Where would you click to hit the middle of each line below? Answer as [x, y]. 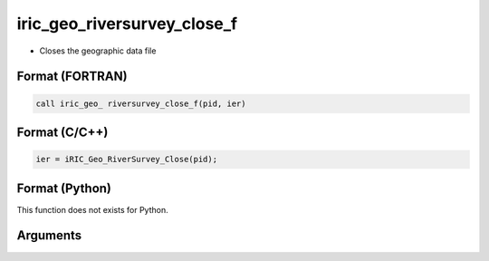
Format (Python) [64, 188]
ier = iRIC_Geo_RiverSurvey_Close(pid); [126, 159]
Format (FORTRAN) [72, 77]
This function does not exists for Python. [92, 209]
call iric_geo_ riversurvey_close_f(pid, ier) [141, 103]
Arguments [49, 236]
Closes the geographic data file [98, 51]
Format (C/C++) [62, 132]
